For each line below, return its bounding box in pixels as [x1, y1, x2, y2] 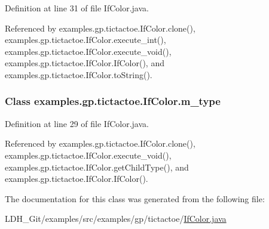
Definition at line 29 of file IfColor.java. [5, 117, 149, 129]
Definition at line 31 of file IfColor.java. [5, 2, 149, 14]
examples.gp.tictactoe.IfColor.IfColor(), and [5, 57, 164, 69]
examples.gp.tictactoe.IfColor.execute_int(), [5, 33, 166, 46]
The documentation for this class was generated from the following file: [5, 192, 265, 205]
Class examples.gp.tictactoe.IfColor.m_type [5, 94, 221, 109]
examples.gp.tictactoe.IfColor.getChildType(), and [5, 160, 189, 173]
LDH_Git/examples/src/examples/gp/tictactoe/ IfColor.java [5, 212, 227, 225]
